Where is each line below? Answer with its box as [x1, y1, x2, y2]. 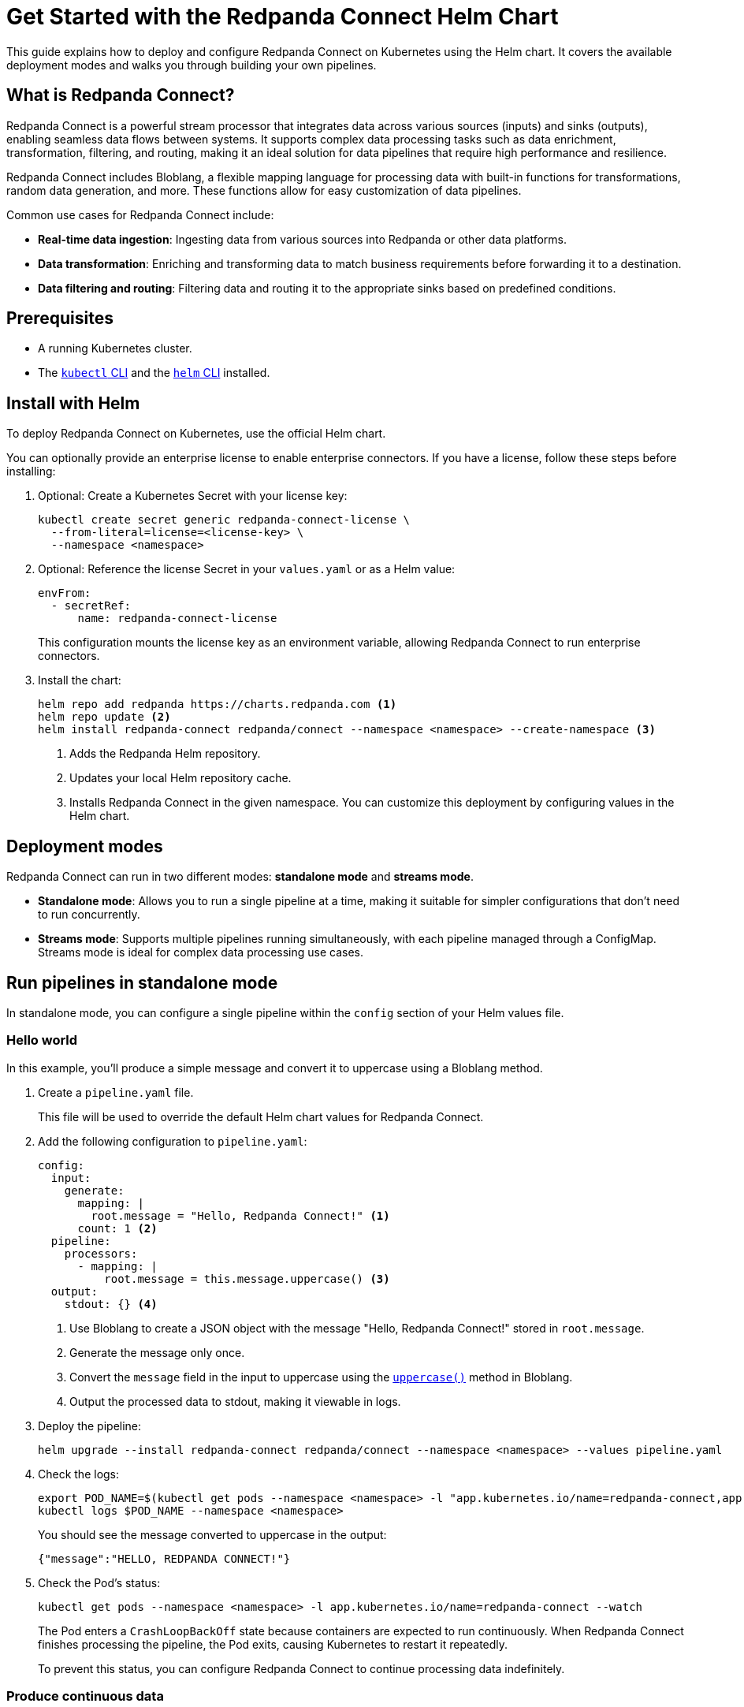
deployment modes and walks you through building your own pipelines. [6, 58, 377, 72]
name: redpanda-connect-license [77, 612, 277, 625]
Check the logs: [38, 1467, 120, 1481]
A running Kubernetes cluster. [38, 341, 192, 356]
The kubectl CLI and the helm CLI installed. [38, 366, 270, 380]
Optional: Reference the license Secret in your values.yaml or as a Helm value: [38, 562, 456, 576]
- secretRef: [50, 599, 132, 613]
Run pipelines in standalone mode [6, 972, 278, 993]
